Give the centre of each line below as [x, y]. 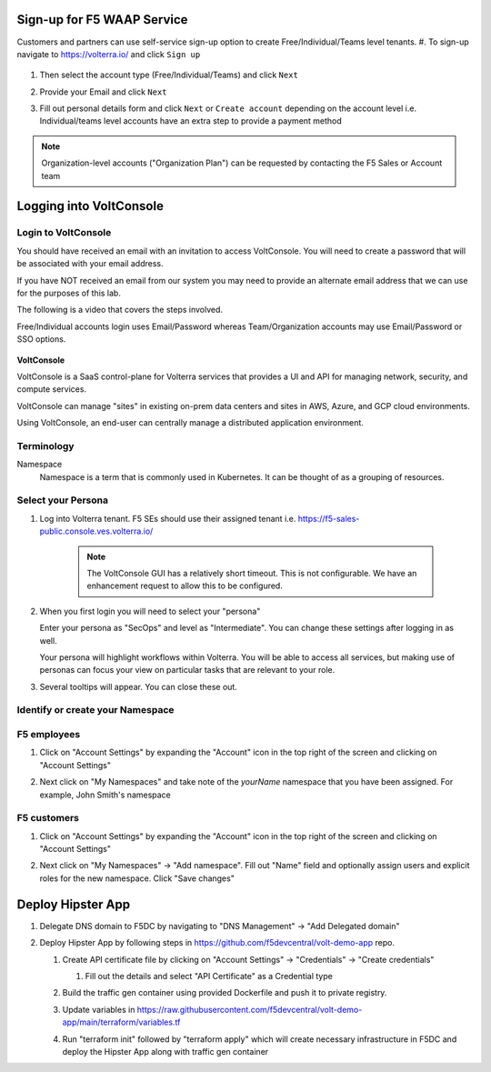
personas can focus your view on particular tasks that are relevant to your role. [187, 670]
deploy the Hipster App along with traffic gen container [165, 1051]
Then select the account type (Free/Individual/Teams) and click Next [169, 75]
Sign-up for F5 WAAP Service [102, 20]
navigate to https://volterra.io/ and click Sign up [109, 54]
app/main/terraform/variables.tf [121, 1022]
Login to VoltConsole [64, 233]
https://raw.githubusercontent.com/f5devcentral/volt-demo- [250, 1009]
